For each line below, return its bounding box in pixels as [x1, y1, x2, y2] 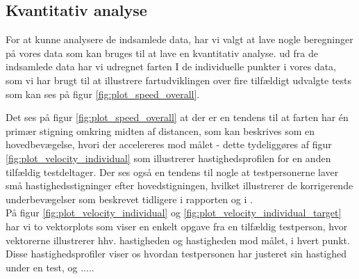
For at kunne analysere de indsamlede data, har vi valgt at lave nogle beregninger [6, 32, 353, 47]
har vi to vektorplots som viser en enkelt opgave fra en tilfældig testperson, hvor [6, 218, 348, 233]
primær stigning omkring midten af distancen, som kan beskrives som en [6, 123, 315, 138]
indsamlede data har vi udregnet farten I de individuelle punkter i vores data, [6, 59, 337, 74]
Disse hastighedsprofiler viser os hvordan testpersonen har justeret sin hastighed [6, 246, 347, 261]
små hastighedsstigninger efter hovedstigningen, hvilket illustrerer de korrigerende [6, 178, 353, 193]
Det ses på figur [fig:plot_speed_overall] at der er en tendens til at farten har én [6, 110, 349, 125]
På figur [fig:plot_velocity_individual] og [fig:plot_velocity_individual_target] [6, 205, 342, 220]
